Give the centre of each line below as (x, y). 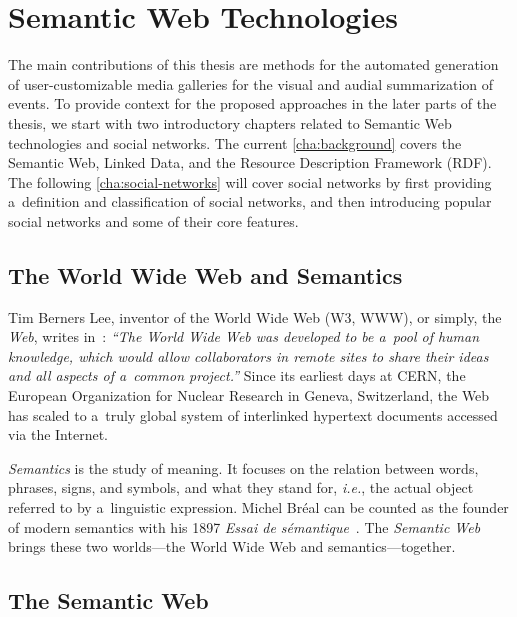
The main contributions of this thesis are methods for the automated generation (253, 64)
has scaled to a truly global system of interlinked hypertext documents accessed (253, 414)
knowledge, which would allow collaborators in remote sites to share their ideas (248, 355)
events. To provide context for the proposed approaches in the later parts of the (252, 103)
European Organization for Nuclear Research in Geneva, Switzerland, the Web (249, 395)
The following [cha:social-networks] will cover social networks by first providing (250, 181)
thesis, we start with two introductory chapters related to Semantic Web (230, 122)
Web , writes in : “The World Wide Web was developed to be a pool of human (244, 336)
